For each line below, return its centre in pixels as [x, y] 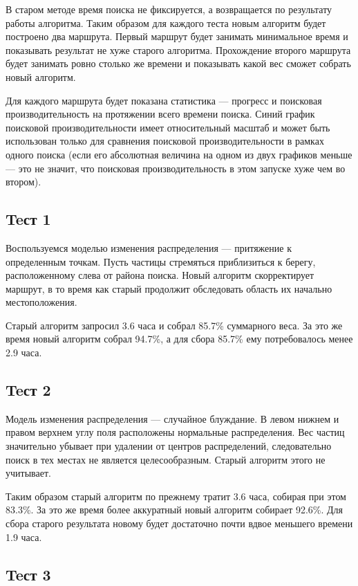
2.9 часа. [24, 352]
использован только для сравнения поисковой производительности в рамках [165, 141]
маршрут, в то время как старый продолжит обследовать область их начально [169, 288]
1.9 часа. [24, 537]
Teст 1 [28, 219]
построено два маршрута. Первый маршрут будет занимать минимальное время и [177, 36]
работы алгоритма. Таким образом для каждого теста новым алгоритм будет [166, 22]
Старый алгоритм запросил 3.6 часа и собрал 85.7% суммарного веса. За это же [174, 325]
